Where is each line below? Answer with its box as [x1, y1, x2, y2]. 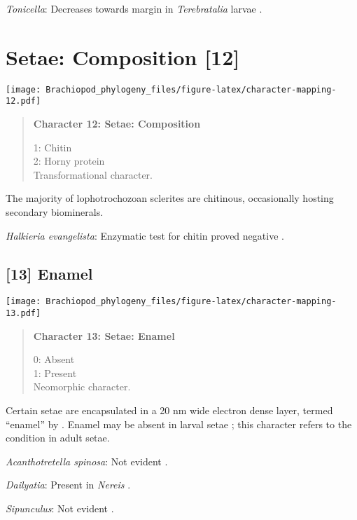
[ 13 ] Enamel [6, 262, 93, 284]
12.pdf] [6, 96, 41, 107]
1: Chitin [33, 139, 72, 154]
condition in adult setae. [6, 430, 110, 445]
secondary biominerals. [6, 205, 104, 219]
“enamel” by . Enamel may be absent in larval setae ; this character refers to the [6, 416, 352, 431]
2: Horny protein [33, 153, 105, 168]
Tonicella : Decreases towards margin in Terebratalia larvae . [6, 1, 262, 15]
